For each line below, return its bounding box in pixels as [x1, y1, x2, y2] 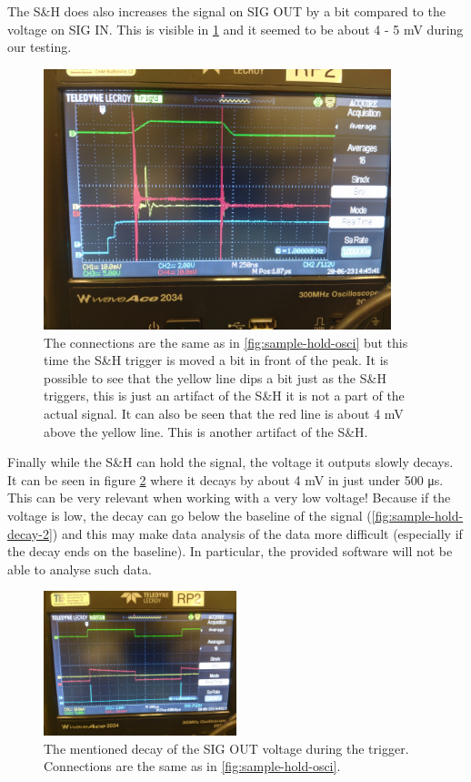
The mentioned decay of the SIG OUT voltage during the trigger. [44, 738, 409, 757]
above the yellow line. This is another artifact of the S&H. [44, 421, 368, 441]
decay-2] [7, 523, 53, 543]
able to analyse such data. [7, 559, 152, 578]
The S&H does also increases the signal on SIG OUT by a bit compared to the [7, 2, 446, 20]
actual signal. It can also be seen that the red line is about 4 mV [44, 403, 404, 422]
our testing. [7, 37, 72, 56]
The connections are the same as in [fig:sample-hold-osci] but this [44, 332, 408, 351]
